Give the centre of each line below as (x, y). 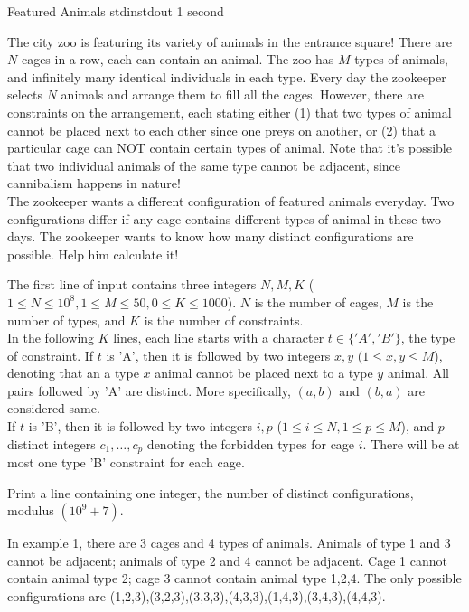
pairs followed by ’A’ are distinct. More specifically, (149, 390)
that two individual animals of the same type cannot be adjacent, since (204, 165)
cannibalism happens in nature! (94, 183)
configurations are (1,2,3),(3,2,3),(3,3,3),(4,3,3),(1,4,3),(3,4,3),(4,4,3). (197, 596)
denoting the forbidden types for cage (251, 443)
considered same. (54, 408)
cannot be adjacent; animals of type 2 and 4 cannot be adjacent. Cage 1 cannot (227, 560)
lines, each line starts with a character (219, 338)
